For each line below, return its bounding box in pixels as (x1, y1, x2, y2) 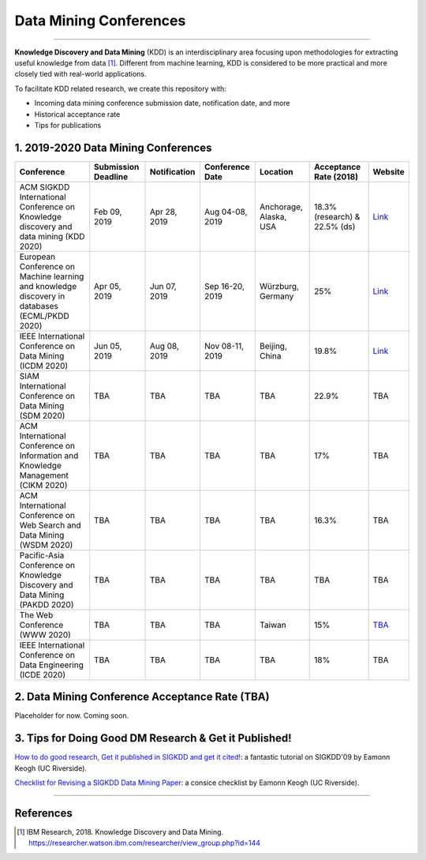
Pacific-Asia (19, 550, 65, 561)
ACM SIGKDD (19, 182, 70, 193)
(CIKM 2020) (19, 479, 68, 490)
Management (19, 470, 69, 481)
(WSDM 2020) (19, 539, 73, 550)
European (19, 251, 55, 262)
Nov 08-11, (204, 340, 245, 351)
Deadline (93, 171, 129, 182)
